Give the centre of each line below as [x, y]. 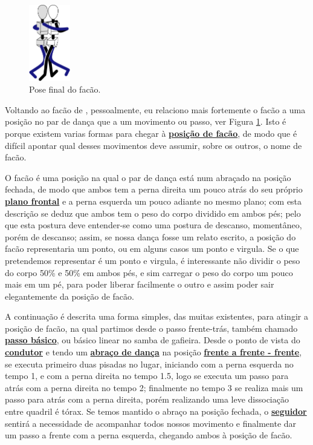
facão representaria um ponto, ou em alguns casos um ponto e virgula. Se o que [152, 249]
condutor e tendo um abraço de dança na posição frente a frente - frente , [153, 352]
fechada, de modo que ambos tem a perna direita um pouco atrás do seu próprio [154, 189]
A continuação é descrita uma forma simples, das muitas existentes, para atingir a [156, 316]
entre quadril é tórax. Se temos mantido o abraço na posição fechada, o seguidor [156, 411]
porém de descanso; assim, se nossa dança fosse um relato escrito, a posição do [150, 236]
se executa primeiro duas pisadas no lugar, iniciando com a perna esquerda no [149, 364]
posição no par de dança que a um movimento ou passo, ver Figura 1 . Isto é [146, 121]
